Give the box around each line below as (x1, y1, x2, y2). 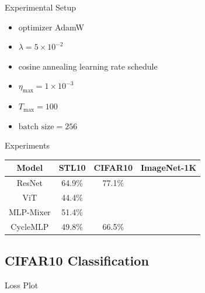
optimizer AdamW (18, 20, 84, 33)
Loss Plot (5, 279, 39, 291)
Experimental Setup (5, 1, 76, 13)
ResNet (16, 177, 43, 189)
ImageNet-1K (141, 161, 197, 174)
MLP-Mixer (9, 205, 51, 218)
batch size (18, 122, 54, 131)
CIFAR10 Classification (5, 251, 149, 270)
